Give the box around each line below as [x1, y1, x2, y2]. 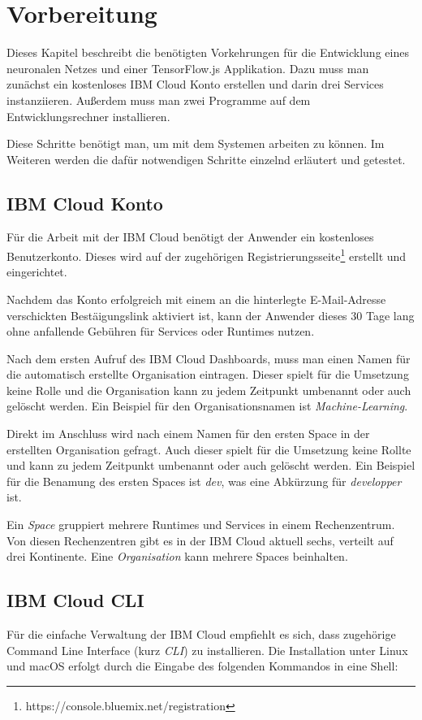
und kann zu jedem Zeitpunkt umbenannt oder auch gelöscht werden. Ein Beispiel [6, 457, 416, 474]
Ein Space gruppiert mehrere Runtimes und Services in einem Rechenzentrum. [6, 516, 395, 533]
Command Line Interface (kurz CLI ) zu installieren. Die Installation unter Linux [6, 641, 408, 658]
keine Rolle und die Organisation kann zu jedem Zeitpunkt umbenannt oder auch [6, 381, 411, 398]
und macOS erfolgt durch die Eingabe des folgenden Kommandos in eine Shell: [6, 657, 398, 674]
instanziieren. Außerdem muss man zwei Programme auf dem [6, 91, 311, 108]
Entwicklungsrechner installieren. [6, 107, 170, 124]
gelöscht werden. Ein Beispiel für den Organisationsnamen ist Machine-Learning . [6, 397, 408, 414]
